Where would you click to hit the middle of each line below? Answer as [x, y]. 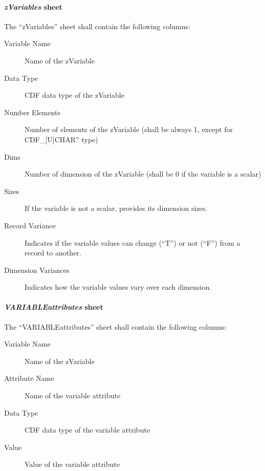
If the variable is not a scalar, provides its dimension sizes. [116, 208]
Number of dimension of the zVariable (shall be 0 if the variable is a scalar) [143, 174]
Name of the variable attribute [73, 395]
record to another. [53, 253]
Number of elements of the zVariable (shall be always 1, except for [129, 129]
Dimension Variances [37, 270]
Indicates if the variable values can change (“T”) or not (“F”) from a [132, 242]
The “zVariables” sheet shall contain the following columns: [97, 26]
